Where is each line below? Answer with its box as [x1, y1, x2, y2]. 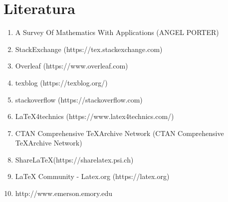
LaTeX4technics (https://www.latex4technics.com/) [15, 111, 174, 121]
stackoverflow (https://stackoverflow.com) [15, 94, 143, 104]
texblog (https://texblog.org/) [15, 77, 108, 87]
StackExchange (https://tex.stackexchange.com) [15, 43, 163, 54]
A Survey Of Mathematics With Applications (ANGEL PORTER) [15, 27, 219, 37]
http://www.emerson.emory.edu [15, 188, 113, 198]
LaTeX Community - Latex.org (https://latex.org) [15, 171, 170, 181]
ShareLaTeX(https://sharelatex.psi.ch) [15, 154, 134, 164]
